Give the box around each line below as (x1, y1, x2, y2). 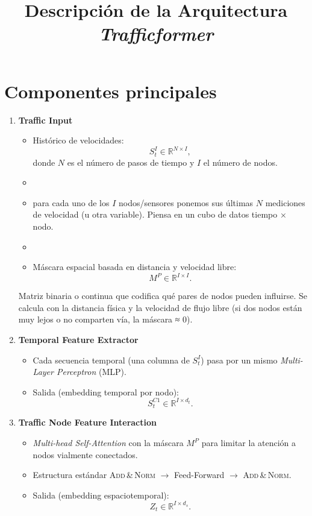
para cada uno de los (33, 196, 110, 209)
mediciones (265, 196, 305, 209)
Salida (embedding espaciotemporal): (33, 488, 169, 501)
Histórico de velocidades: (33, 134, 124, 146)
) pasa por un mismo (201, 353, 278, 366)
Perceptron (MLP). (56, 365, 126, 378)
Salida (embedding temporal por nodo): (33, 385, 179, 398)
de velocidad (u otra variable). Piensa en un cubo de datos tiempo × (33, 208, 287, 221)
